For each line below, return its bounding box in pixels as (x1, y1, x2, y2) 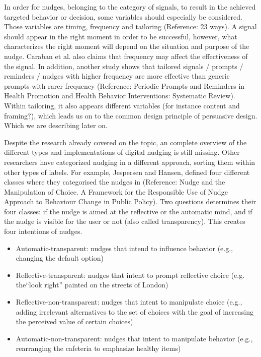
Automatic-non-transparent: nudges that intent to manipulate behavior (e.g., (16, 333, 253, 343)
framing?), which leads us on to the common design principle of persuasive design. (4, 110, 257, 121)
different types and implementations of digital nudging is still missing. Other (4, 147, 240, 157)
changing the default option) (16, 253, 104, 263)
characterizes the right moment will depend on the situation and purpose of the (4, 41, 249, 51)
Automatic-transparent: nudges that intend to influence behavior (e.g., (16, 243, 233, 253)
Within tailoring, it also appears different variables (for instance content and (4, 100, 240, 110)
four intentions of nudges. (4, 226, 82, 236)
